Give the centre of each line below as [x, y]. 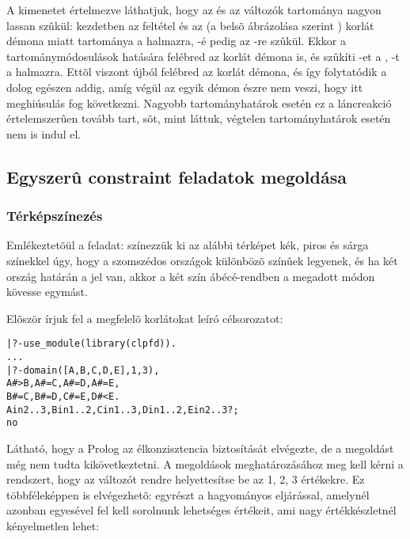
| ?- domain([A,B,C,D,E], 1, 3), [83, 370]
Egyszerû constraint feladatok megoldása [177, 176]
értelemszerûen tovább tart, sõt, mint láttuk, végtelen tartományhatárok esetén [199, 118]
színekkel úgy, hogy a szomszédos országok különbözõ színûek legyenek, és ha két [202, 260]
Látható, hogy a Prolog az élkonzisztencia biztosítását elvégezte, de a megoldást [200, 448]
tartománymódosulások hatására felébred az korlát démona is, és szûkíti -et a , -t [203, 56]
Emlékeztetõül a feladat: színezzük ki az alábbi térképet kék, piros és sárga [188, 245]
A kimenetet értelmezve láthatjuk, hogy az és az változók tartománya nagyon [194, 9]
